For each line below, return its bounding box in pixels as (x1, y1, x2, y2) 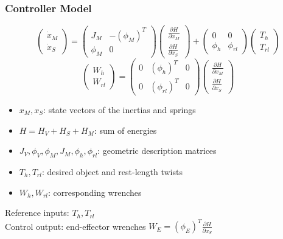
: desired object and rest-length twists (41, 165, 183, 178)
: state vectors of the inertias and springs (43, 103, 196, 116)
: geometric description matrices (97, 144, 217, 157)
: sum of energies (94, 123, 157, 136)
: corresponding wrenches (48, 185, 142, 198)
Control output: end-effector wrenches (5, 220, 146, 232)
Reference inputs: (5, 206, 69, 219)
